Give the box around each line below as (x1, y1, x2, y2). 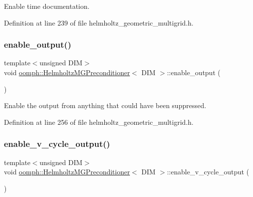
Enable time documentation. (4, 1, 90, 11)
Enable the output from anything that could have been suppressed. (4, 100, 206, 111)
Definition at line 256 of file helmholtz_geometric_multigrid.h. (4, 116, 193, 127)
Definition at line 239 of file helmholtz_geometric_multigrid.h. (4, 17, 193, 28)
